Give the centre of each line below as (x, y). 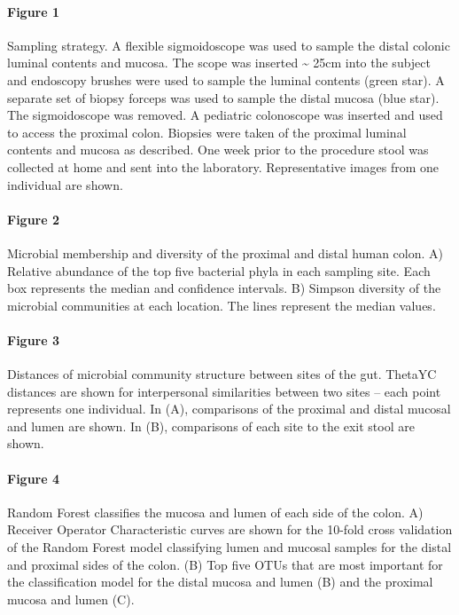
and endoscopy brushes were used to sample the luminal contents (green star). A (226, 79)
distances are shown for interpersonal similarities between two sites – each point (224, 391)
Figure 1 (34, 11)
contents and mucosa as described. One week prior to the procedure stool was (218, 150)
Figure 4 (34, 478)
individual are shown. (65, 184)
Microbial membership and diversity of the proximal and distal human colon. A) (225, 252)
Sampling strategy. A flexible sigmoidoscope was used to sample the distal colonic (229, 45)
